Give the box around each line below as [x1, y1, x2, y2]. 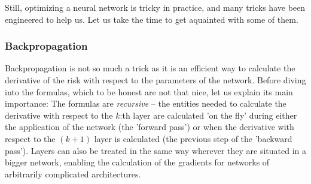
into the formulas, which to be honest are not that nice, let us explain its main [5, 85, 293, 98]
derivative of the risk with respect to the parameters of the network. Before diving [5, 74, 306, 86]
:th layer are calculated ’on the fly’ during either [120, 108, 297, 121]
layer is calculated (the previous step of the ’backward [94, 132, 292, 144]
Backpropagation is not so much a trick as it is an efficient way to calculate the [5, 62, 295, 74]
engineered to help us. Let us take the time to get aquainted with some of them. [5, 13, 298, 25]
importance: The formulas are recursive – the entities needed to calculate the [5, 97, 286, 110]
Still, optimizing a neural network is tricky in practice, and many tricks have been [5, 1, 306, 13]
